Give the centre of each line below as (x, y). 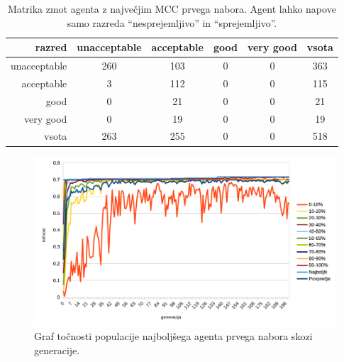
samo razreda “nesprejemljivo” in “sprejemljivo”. (172, 22)
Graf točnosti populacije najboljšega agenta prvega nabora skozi (173, 336)
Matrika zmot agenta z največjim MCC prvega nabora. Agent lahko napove (172, 9)
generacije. (57, 350)
